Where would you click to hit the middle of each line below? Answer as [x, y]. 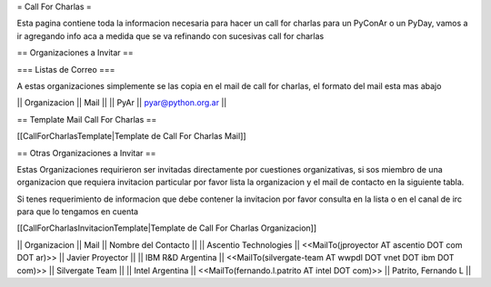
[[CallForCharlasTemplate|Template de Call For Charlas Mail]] [131, 136]
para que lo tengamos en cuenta [78, 212]
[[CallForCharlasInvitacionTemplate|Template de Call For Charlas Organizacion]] [167, 228]
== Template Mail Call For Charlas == [87, 119]
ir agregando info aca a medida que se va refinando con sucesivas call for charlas [170, 35]
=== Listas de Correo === [66, 69]
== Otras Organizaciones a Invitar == [86, 153]
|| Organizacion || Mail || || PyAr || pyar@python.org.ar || [122, 103]
